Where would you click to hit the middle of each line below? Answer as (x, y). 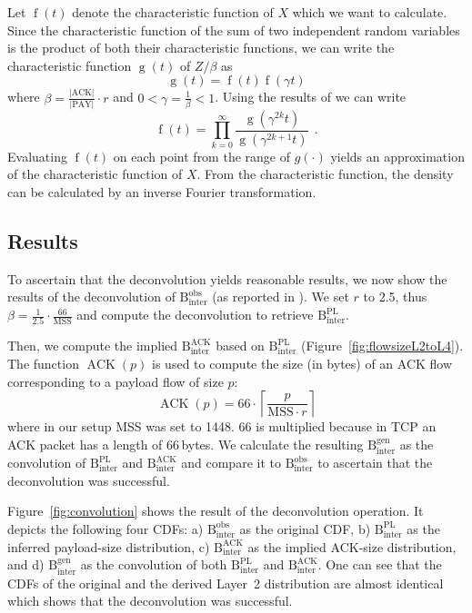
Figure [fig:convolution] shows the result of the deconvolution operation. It (216, 511)
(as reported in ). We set (281, 297)
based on (240, 346)
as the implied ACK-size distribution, (352, 546)
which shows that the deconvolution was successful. (150, 601)
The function (43, 363)
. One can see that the (380, 564)
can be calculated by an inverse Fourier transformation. (162, 192)
